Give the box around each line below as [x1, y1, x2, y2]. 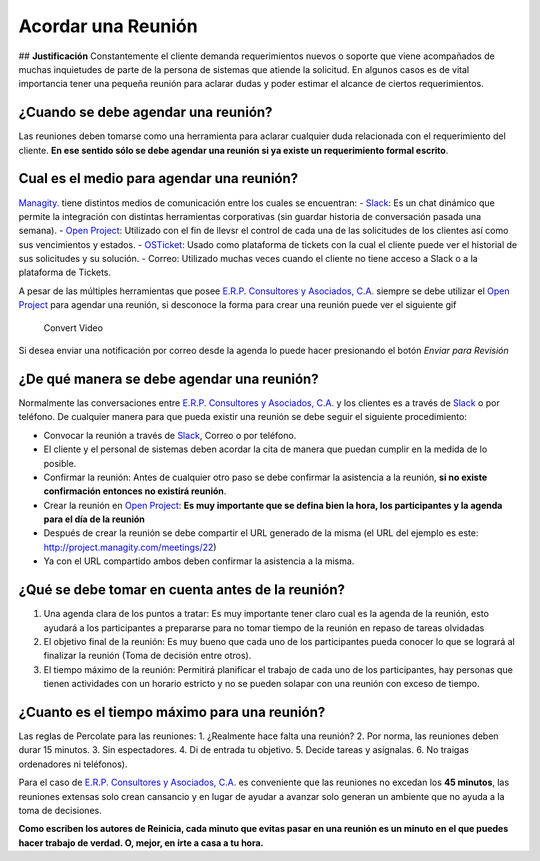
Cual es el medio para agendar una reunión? [18, 170, 299, 187]
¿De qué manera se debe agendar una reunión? [18, 370, 319, 387]
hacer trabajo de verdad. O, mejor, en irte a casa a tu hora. [18, 836, 264, 849]
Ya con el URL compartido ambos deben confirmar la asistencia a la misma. [43, 555, 355, 567]
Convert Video [43, 321, 104, 334]
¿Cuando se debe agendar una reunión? [18, 104, 273, 121]
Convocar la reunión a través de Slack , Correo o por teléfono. [43, 429, 297, 441]
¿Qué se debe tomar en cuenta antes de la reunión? [18, 581, 345, 599]
